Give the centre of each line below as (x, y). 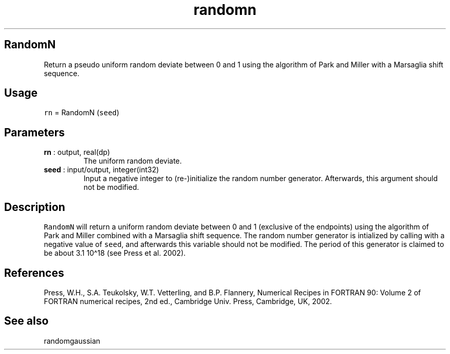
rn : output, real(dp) (77, 152)
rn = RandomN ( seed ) (82, 113)
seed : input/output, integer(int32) (101, 170)
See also (26, 321)
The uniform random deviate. (133, 161)
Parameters (34, 132)
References (34, 273)
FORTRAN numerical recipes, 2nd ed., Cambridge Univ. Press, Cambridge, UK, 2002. (188, 301)
